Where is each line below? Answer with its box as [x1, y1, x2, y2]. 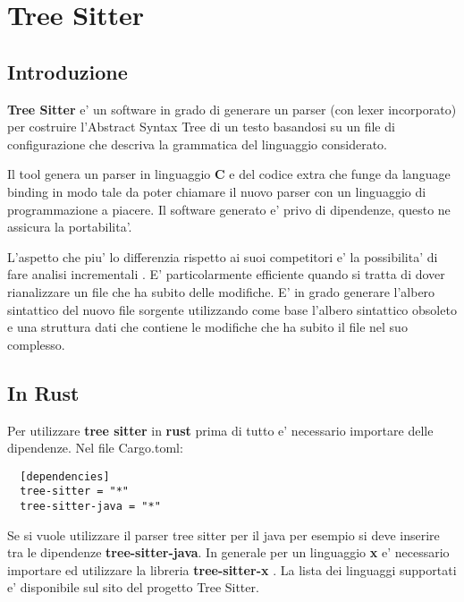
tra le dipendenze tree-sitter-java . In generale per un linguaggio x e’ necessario [7, 543, 450, 562]
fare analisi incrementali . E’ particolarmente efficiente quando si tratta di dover [7, 265, 445, 284]
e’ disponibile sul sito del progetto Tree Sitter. [7, 578, 259, 597]
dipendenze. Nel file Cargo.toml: [7, 438, 183, 457]
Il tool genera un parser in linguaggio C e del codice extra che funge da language [7, 165, 451, 183]
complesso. [7, 335, 65, 353]
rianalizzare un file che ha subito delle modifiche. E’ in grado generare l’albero [7, 282, 435, 301]
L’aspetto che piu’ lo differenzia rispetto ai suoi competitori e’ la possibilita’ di [7, 247, 438, 266]
